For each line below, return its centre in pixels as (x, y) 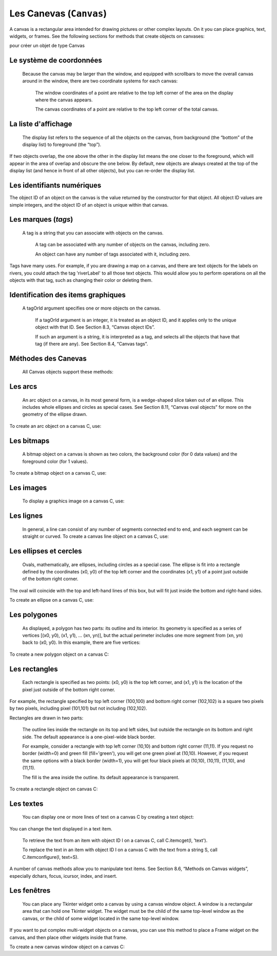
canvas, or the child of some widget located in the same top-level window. (101, 918)
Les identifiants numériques (55, 185)
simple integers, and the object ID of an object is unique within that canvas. (89, 205)
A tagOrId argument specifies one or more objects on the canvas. (92, 308)
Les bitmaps (29, 440)
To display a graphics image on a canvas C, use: (73, 501)
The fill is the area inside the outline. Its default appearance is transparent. (101, 777)
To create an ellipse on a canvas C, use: (52, 600)
